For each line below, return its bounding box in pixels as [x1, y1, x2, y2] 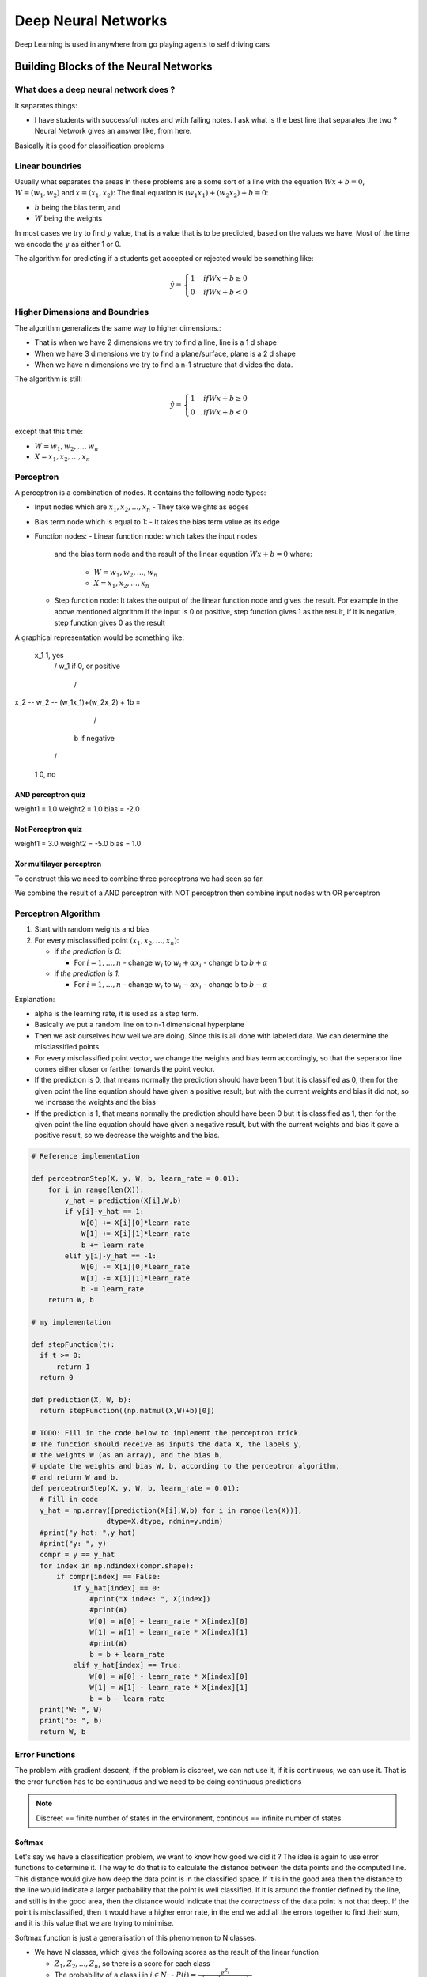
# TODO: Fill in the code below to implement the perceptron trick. [31, 1428, 303, 1438]
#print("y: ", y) [40, 1539, 107, 1548]
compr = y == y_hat [40, 1550, 115, 1559]
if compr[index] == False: [56, 1572, 161, 1582]
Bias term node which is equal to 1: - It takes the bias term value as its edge [34, 516, 280, 526]
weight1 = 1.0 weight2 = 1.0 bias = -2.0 [14, 804, 140, 814]
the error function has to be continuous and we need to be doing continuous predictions [14, 1776, 302, 1786]
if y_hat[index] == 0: [72, 1583, 161, 1593]
